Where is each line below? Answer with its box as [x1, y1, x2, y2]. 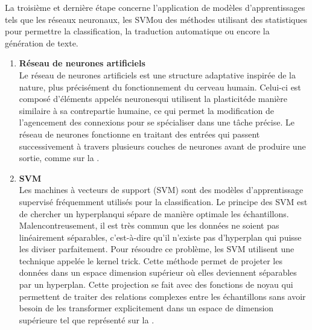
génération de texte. [5, 36, 78, 49]
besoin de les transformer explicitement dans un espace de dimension [19, 302, 274, 314]
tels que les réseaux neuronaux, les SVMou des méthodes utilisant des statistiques [5, 13, 308, 25]
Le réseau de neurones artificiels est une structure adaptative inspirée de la [19, 68, 296, 81]
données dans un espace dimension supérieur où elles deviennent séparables [19, 266, 297, 279]
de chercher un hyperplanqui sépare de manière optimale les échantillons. [19, 207, 289, 220]
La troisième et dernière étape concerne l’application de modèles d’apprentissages [5, 1, 305, 13]
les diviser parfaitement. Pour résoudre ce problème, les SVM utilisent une [19, 243, 294, 255]
